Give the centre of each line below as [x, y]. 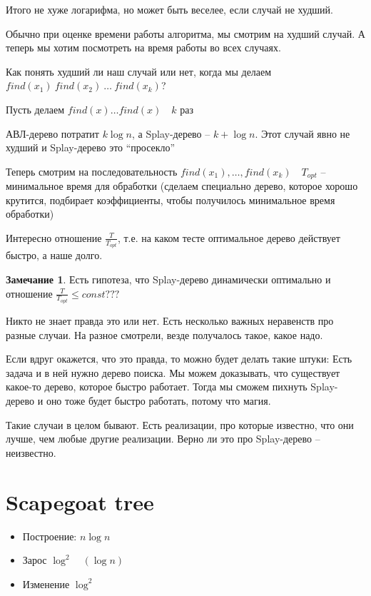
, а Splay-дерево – [171, 133]
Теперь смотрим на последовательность [92, 171]
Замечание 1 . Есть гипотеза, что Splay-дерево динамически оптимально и [168, 279]
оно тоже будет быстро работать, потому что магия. [158, 401]
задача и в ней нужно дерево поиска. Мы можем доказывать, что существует [173, 372]
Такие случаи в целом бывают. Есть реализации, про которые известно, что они [180, 424]
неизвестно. [31, 452]
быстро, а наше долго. [54, 255]
